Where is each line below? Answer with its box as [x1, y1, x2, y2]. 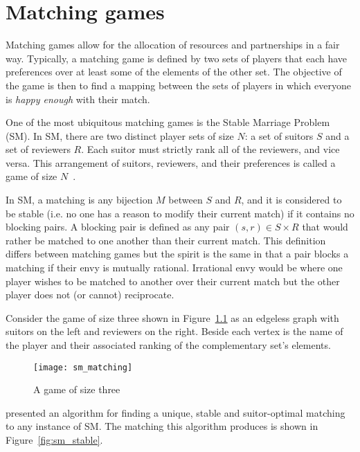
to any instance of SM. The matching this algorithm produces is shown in [6, 419, 318, 433]
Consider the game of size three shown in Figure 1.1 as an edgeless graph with [6, 310, 339, 325]
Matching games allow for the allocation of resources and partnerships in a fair [6, 37, 340, 52]
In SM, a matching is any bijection [6, 192, 153, 207]
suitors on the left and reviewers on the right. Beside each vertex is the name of [6, 324, 343, 338]
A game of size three [33, 382, 120, 397]
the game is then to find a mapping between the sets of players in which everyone [6, 78, 351, 92]
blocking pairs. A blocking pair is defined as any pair [6, 219, 230, 234]
